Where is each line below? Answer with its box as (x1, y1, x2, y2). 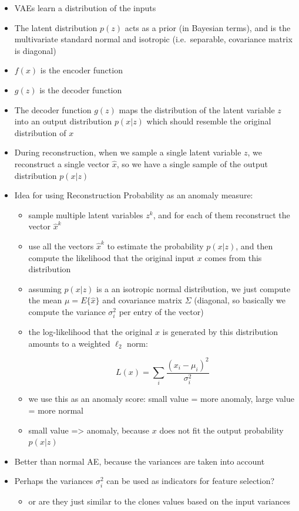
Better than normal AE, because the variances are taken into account (14, 455, 265, 467)
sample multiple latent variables (28, 208, 143, 221)
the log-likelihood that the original (28, 326, 153, 338)
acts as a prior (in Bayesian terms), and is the (125, 21, 291, 33)
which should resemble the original (146, 115, 271, 127)
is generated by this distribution (162, 326, 278, 338)
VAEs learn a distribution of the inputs (14, 2, 156, 13)
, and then (236, 239, 273, 252)
